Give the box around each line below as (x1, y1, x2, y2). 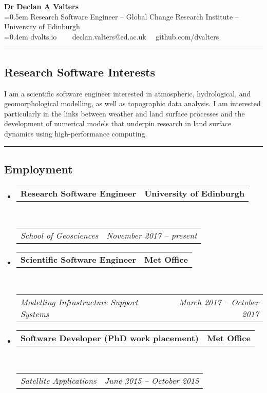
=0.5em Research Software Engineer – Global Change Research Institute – (4, 11, 239, 22)
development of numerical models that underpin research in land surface (4, 118, 232, 129)
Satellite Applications (20, 374, 97, 386)
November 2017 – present (106, 229, 197, 242)
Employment (4, 161, 73, 176)
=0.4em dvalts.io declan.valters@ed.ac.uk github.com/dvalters (4, 31, 219, 42)
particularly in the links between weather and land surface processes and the (4, 108, 245, 119)
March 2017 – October (179, 296, 259, 308)
